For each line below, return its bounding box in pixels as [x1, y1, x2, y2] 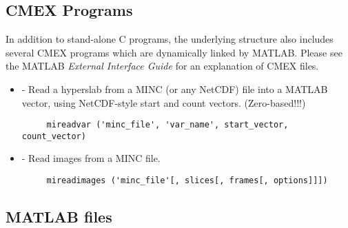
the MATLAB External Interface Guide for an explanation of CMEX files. [6, 59, 319, 73]
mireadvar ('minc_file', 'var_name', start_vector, [46, 120, 289, 130]
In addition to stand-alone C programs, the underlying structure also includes [6, 32, 334, 46]
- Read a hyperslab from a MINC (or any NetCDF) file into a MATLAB [21, 81, 328, 96]
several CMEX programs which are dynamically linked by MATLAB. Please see [6, 45, 342, 59]
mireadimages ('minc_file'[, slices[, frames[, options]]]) [46, 176, 328, 186]
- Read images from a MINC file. [21, 151, 161, 165]
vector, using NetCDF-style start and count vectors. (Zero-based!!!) [21, 95, 306, 110]
